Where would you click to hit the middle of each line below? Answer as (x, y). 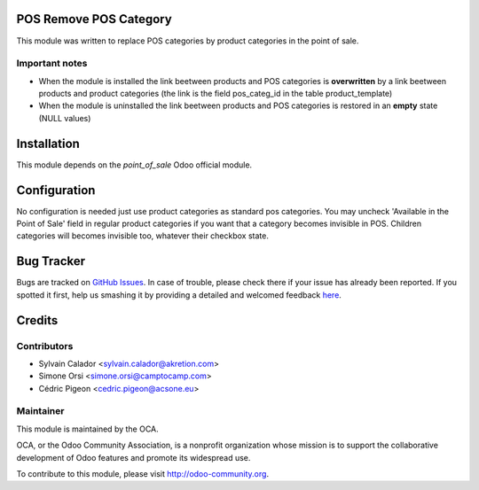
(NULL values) (65, 118)
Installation (48, 143)
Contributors (45, 346)
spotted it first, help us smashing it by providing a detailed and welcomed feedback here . (179, 295)
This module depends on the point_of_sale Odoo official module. (134, 165)
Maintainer (40, 411)
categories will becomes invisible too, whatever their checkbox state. (143, 236)
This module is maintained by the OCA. (87, 429)
